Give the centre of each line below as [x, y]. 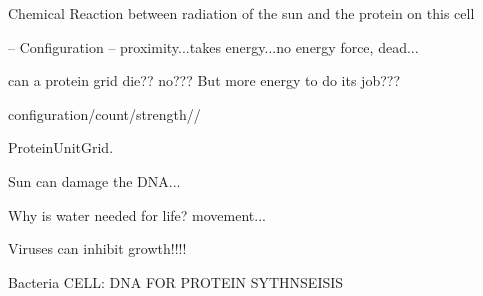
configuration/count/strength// [104, 113]
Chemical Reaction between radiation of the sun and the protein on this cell [241, 13]
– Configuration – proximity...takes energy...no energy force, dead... [213, 46]
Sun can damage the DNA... [94, 180]
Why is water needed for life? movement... [137, 214]
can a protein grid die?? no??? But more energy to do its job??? [204, 80]
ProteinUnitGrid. [61, 147]
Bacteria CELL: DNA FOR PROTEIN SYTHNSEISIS [176, 281]
